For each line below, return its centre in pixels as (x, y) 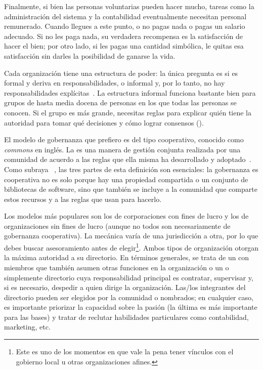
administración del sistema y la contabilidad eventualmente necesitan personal (125, 16)
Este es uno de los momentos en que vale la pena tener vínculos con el (125, 352)
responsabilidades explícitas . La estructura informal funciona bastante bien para (130, 92)
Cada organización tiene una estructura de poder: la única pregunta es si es (121, 73)
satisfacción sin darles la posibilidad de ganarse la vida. (90, 55)
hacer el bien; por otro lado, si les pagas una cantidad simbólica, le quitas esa (124, 46)
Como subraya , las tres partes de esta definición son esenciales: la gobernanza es (131, 169)
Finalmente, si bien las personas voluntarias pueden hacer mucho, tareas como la (129, 6)
